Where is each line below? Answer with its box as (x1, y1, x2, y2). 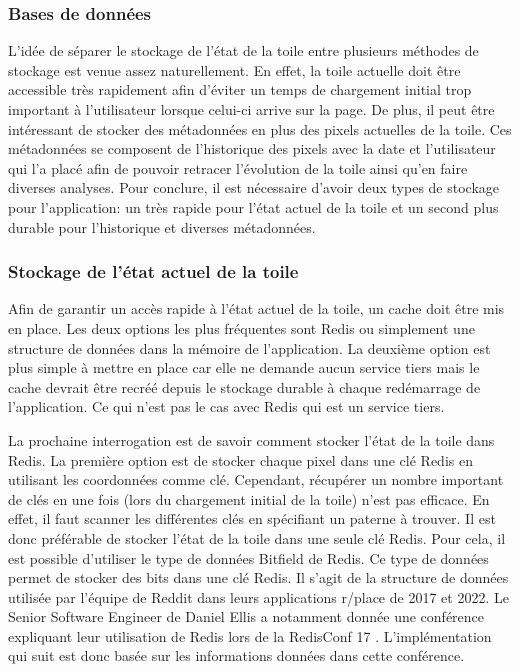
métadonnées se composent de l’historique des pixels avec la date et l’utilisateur (8, 138, 496, 159)
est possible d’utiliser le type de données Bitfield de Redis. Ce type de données (8, 547, 489, 568)
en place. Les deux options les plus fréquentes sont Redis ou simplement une (8, 317, 475, 338)
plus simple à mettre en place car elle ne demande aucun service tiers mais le (8, 357, 480, 378)
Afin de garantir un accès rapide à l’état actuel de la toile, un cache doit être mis (8, 298, 505, 319)
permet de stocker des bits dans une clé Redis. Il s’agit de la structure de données (8, 567, 509, 588)
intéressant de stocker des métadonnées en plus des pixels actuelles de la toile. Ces (8, 118, 512, 139)
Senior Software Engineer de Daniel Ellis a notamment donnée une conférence (8, 606, 485, 627)
